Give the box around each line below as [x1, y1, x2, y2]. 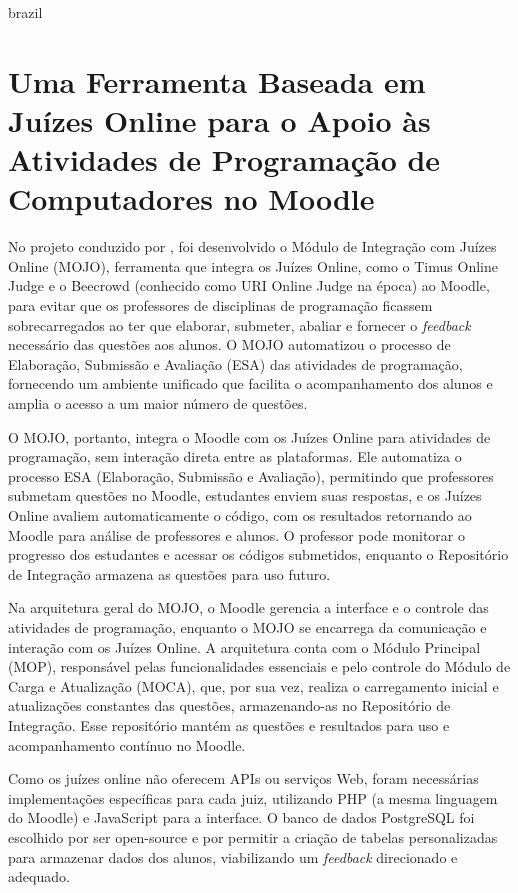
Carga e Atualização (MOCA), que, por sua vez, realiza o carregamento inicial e [8, 675, 499, 696]
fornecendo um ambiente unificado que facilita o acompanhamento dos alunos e [8, 373, 493, 394]
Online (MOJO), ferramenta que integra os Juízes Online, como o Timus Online [8, 255, 498, 276]
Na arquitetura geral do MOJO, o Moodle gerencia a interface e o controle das [8, 597, 489, 618]
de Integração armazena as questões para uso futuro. [8, 563, 331, 584]
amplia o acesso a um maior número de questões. [8, 393, 308, 414]
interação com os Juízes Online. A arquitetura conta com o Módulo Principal [8, 636, 481, 657]
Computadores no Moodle [8, 178, 375, 219]
